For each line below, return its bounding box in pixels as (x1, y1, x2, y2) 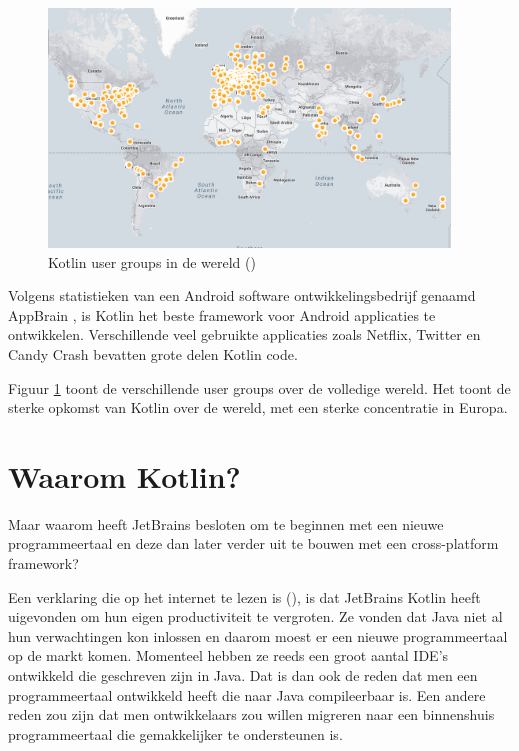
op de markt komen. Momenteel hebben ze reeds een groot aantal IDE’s (8, 645, 449, 666)
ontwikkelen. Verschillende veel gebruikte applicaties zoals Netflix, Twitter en (8, 324, 481, 345)
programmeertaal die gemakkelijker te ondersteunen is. (8, 723, 343, 744)
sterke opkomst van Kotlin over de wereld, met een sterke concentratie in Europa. (8, 397, 508, 418)
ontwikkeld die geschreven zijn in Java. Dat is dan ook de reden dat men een (8, 664, 478, 685)
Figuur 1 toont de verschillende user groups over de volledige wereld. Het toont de (8, 377, 511, 398)
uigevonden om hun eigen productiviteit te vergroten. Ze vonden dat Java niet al (8, 606, 503, 627)
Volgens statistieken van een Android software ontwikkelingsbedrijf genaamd (8, 285, 476, 306)
